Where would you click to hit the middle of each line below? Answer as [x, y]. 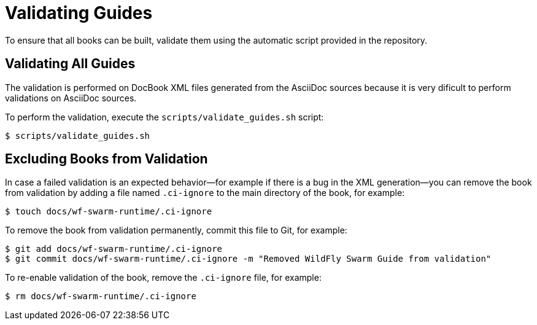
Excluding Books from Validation [106, 159]
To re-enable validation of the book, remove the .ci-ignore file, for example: [163, 278]
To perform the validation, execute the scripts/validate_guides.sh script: [164, 117]
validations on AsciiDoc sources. [71, 98]
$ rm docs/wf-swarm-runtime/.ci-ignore [101, 296]
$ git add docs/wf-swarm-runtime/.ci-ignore [114, 249]
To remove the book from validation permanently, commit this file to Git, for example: [176, 230]
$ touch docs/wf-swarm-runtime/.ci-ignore [109, 212]
